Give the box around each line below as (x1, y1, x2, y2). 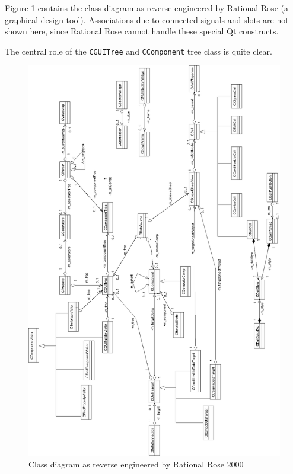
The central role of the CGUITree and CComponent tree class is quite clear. (5, 44, 272, 57)
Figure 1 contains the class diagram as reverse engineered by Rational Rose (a (5, 2, 288, 14)
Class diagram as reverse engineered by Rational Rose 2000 (28, 457, 244, 470)
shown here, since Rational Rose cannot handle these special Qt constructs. (5, 25, 279, 37)
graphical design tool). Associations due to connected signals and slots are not (5, 13, 289, 25)
